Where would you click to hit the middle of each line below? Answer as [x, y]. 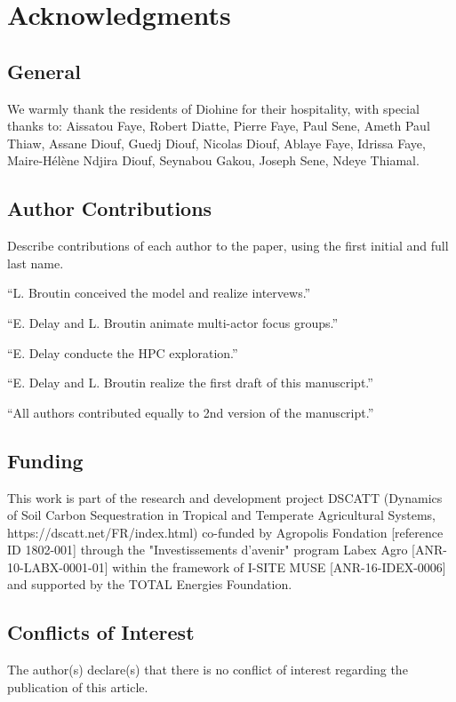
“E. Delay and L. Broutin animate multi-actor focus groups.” [173, 322]
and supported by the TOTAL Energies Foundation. [150, 584]
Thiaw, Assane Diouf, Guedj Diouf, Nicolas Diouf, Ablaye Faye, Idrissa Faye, [216, 143]
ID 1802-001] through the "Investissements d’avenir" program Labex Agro [208, 550]
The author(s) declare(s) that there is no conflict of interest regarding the [208, 670]
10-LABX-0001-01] [58, 566]
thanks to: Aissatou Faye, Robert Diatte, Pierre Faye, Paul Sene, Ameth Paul [219, 126]
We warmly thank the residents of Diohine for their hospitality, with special [213, 108]
